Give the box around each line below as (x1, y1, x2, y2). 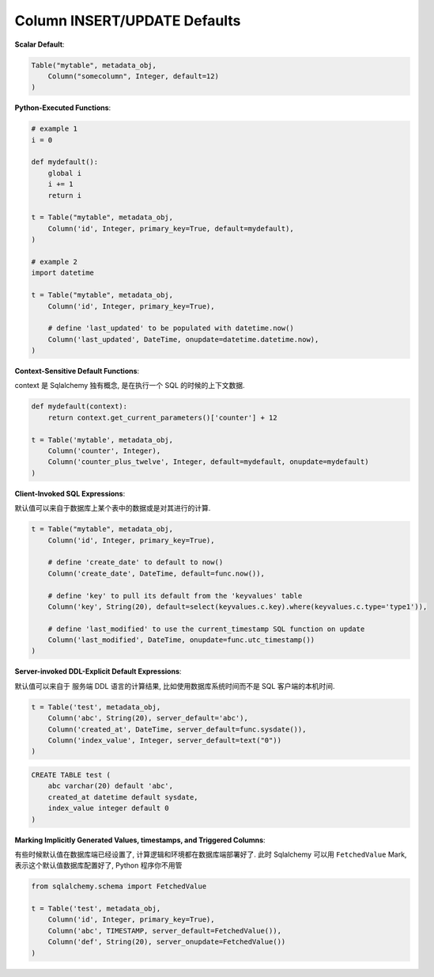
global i (47, 169, 82, 177)
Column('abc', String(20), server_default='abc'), (47, 713, 248, 723)
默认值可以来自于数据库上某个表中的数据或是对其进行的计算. (14, 504, 211, 513)
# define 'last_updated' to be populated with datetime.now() (47, 324, 294, 333)
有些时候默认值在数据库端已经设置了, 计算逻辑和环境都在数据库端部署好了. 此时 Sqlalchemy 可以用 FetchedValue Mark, (14, 850, 407, 859)
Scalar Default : (14, 40, 65, 49)
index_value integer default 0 (47, 804, 169, 813)
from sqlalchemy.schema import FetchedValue (31, 882, 207, 891)
